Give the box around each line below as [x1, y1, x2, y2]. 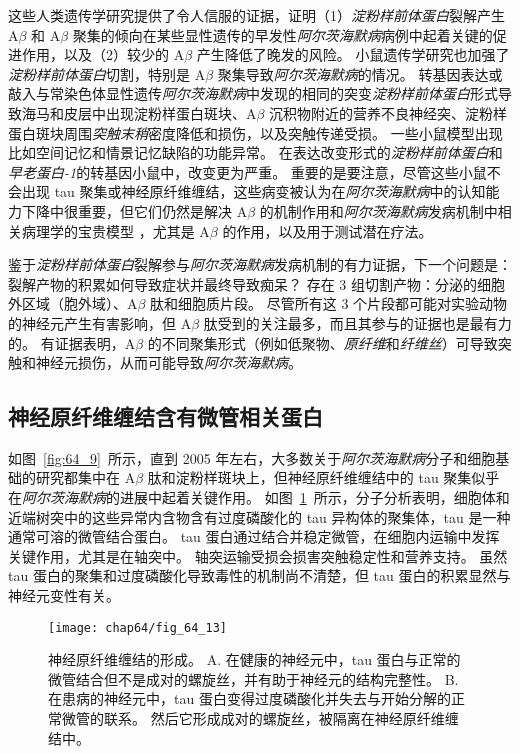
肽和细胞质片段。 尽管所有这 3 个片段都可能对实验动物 [150, 293, 508, 314]
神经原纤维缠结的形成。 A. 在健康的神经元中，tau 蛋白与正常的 [48, 649, 461, 670]
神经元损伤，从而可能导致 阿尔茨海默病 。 [35, 352, 302, 373]
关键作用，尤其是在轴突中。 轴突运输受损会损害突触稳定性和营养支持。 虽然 [8, 545, 508, 566]
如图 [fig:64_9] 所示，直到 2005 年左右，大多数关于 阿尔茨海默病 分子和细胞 [8, 447, 496, 468]
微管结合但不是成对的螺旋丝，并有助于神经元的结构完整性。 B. [48, 668, 459, 689]
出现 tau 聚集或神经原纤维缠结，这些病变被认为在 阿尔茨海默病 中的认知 [21, 181, 486, 202]
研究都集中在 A [35, 467, 136, 488]
